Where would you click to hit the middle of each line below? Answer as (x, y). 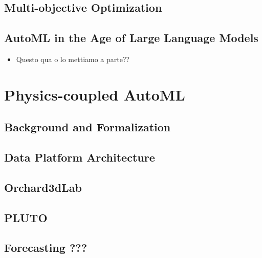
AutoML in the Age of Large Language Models (131, 38)
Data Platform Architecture (80, 157)
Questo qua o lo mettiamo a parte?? (73, 59)
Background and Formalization (88, 127)
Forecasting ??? (46, 247)
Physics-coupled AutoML (95, 94)
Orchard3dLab (43, 187)
